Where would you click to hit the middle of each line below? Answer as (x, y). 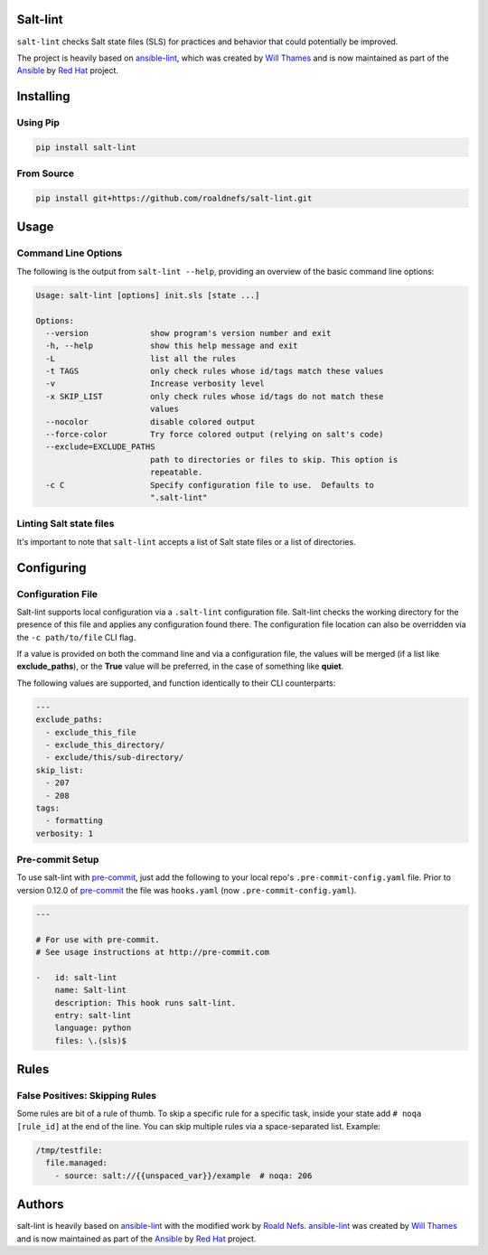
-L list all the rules (141, 358)
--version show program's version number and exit (188, 333)
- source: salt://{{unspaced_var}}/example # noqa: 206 (183, 1175)
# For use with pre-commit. (98, 939)
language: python (93, 1028)
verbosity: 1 (65, 833)
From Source (45, 173)
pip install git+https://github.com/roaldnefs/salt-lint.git (174, 198)
